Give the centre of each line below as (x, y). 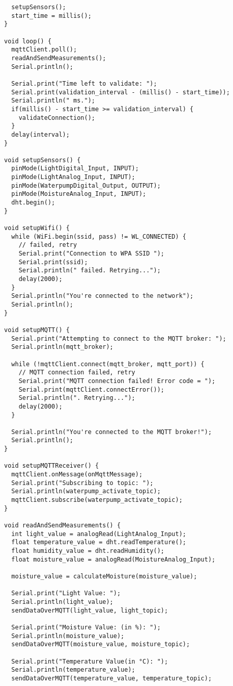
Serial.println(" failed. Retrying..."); (90, 271)
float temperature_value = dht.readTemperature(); (99, 542)
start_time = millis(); (51, 16)
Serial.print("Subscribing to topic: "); (82, 483)
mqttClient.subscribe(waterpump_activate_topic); (97, 500)
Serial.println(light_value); (62, 602)
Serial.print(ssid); (53, 262)
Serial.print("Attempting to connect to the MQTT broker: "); (119, 338)
